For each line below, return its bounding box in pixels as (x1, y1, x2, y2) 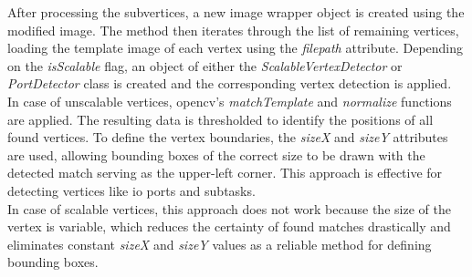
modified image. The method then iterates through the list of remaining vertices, (7, 20, 459, 39)
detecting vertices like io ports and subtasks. (7, 180, 256, 200)
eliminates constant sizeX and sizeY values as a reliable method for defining (7, 234, 432, 253)
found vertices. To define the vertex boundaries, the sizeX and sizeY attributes (7, 128, 448, 147)
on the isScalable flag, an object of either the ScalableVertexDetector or (7, 56, 403, 75)
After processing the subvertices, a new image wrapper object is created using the (7, 3, 465, 21)
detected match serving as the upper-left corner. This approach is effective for (7, 163, 443, 182)
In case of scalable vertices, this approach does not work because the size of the (7, 199, 451, 218)
